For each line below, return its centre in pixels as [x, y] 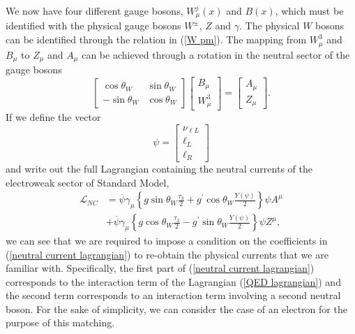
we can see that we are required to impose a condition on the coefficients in [167, 240]
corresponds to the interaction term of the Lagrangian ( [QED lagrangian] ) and [173, 281]
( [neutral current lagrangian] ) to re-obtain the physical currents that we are [167, 254]
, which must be [309, 10]
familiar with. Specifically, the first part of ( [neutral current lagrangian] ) [160, 268]
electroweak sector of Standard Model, [88, 182]
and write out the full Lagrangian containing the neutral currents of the [159, 169]
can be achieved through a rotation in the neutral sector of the [216, 54]
